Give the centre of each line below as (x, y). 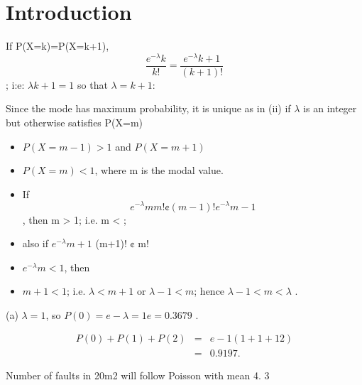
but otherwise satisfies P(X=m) (75, 123)
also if (35, 243)
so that (93, 84)
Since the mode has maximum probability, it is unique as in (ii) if (148, 108)
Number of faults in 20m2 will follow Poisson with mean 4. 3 (138, 375)
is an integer (330, 108)
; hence (209, 291)
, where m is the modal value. (159, 170)
